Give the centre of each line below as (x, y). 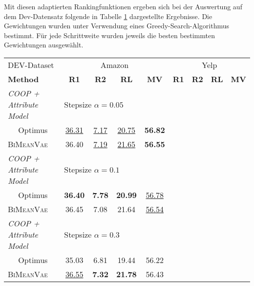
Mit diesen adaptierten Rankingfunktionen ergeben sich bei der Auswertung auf (123, 6)
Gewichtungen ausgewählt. (44, 45)
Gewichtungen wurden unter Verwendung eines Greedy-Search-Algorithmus (117, 26)
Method (23, 79)
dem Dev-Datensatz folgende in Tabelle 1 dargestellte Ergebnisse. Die (108, 16)
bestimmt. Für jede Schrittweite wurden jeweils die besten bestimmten (109, 35)
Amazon (115, 65)
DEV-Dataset (31, 65)
